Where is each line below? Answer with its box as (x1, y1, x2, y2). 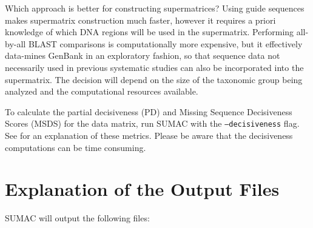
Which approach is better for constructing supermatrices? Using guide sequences (5, 2, 305, 14)
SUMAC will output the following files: (5, 212, 150, 224)
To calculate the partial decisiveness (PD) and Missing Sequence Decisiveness (5, 105, 292, 118)
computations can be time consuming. (5, 141, 146, 153)
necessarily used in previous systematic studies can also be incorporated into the (5, 61, 304, 73)
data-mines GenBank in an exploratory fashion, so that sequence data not (5, 49, 280, 62)
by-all (5, 37, 26, 50)
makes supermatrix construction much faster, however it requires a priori (5, 13, 276, 26)
